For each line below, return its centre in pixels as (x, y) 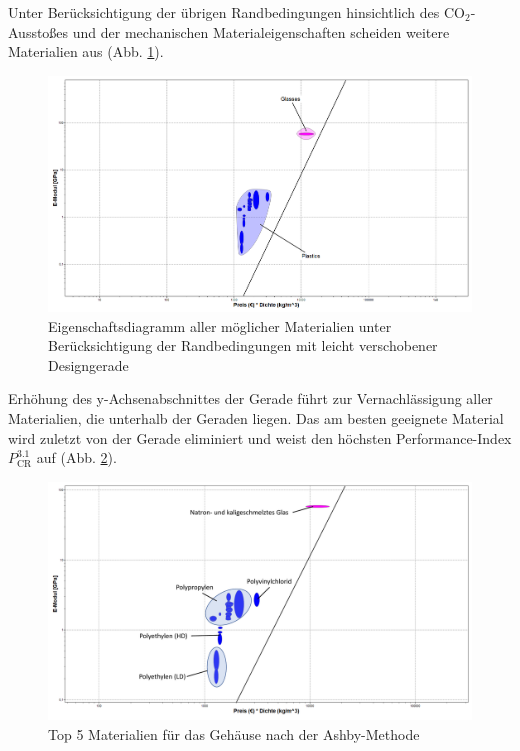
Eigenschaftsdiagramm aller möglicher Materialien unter (220, 325)
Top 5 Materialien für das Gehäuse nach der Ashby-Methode (234, 733)
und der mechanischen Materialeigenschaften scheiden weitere (261, 31)
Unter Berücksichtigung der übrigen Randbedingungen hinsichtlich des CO (236, 12)
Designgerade (88, 364)
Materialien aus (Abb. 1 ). (86, 51)
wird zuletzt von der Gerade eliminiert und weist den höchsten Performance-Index (260, 437)
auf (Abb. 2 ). (76, 457)
